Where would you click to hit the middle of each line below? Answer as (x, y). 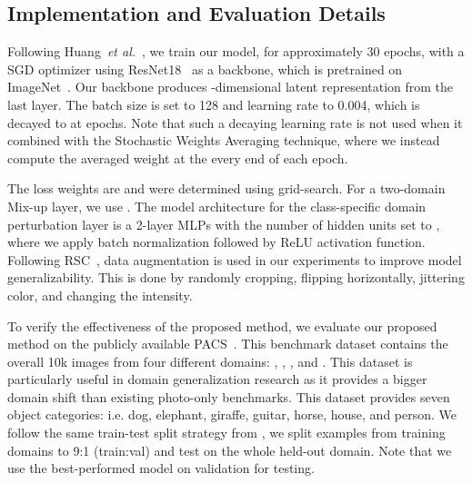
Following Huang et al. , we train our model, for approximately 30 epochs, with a (236, 51)
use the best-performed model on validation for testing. (161, 468)
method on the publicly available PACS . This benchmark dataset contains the (228, 344)
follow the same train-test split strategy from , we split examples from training (226, 433)
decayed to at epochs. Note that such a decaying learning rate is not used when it (235, 122)
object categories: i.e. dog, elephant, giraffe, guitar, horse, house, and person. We (232, 414)
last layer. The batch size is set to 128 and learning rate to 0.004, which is (214, 104)
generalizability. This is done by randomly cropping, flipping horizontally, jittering (236, 277)
